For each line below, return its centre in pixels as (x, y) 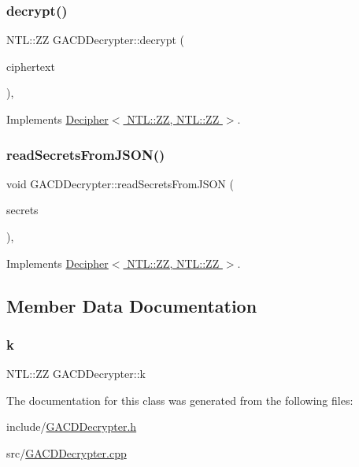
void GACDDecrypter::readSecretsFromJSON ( (120, 183)
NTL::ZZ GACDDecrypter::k (76, 374)
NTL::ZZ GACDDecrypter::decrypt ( (95, 40)
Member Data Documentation (132, 305)
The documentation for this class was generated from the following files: (180, 400)
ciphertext (31, 66)
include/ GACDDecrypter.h (72, 426)
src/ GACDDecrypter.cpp (67, 452)
